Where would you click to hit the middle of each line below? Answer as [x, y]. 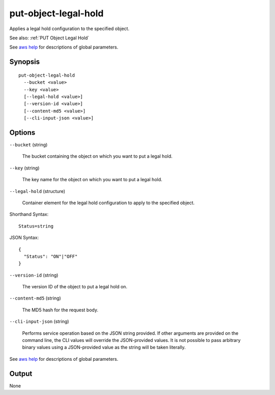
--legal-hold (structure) [37, 191]
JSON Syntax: [24, 238]
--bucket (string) [29, 144]
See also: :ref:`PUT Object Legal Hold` [49, 38]
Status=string [36, 226]
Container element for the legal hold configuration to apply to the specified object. [108, 203]
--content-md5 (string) [35, 298]
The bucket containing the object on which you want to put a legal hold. [97, 156]
